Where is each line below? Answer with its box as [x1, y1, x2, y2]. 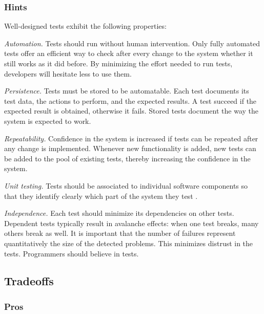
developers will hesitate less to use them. [4, 68, 132, 79]
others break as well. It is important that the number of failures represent [4, 228, 236, 238]
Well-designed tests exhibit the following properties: [4, 21, 167, 31]
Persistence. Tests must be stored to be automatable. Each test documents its [4, 85, 249, 96]
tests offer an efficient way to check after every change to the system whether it [4, 48, 253, 59]
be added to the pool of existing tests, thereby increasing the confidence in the [4, 153, 251, 163]
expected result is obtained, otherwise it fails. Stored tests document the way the [4, 105, 258, 116]
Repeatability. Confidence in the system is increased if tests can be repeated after [4, 133, 258, 143]
